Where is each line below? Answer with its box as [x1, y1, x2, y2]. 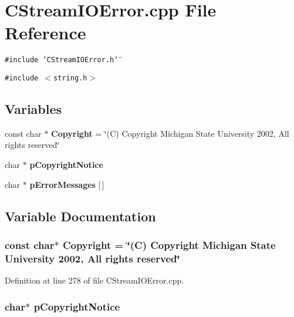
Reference [5, 21, 86, 45]
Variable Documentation [5, 207, 156, 225]
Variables [5, 100, 62, 118]
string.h [53, 73, 87, 82]
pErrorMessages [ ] [29, 178, 104, 190]
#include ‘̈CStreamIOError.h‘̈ [5, 56, 119, 65]
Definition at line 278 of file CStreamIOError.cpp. [5, 274, 184, 286]
